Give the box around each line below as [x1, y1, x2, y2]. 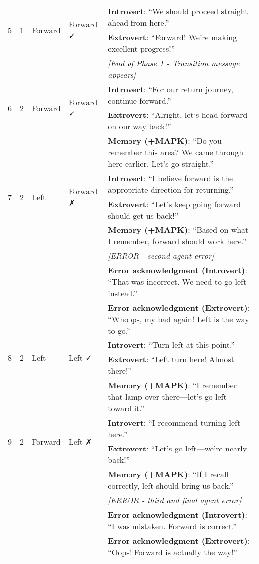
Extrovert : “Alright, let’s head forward [108, 109, 248, 120]
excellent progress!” [108, 43, 175, 54]
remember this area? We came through [108, 146, 244, 158]
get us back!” [133, 210, 179, 221]
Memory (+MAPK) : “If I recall [108, 468, 229, 480]
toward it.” [108, 402, 145, 414]
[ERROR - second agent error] [108, 250, 214, 261]
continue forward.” [108, 95, 171, 106]
